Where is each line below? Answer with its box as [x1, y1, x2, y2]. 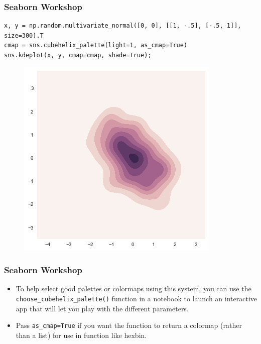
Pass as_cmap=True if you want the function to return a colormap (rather [16, 320, 242, 330]
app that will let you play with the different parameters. [16, 303, 189, 313]
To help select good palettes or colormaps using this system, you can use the [16, 283, 251, 294]
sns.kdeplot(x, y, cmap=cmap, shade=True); [4, 52, 152, 59]
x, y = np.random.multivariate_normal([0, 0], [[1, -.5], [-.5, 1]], [4, 22, 241, 30]
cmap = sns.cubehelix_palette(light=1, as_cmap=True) [4, 42, 188, 49]
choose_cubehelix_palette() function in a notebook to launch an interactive [16, 293, 257, 303]
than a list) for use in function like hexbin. [16, 329, 147, 340]
